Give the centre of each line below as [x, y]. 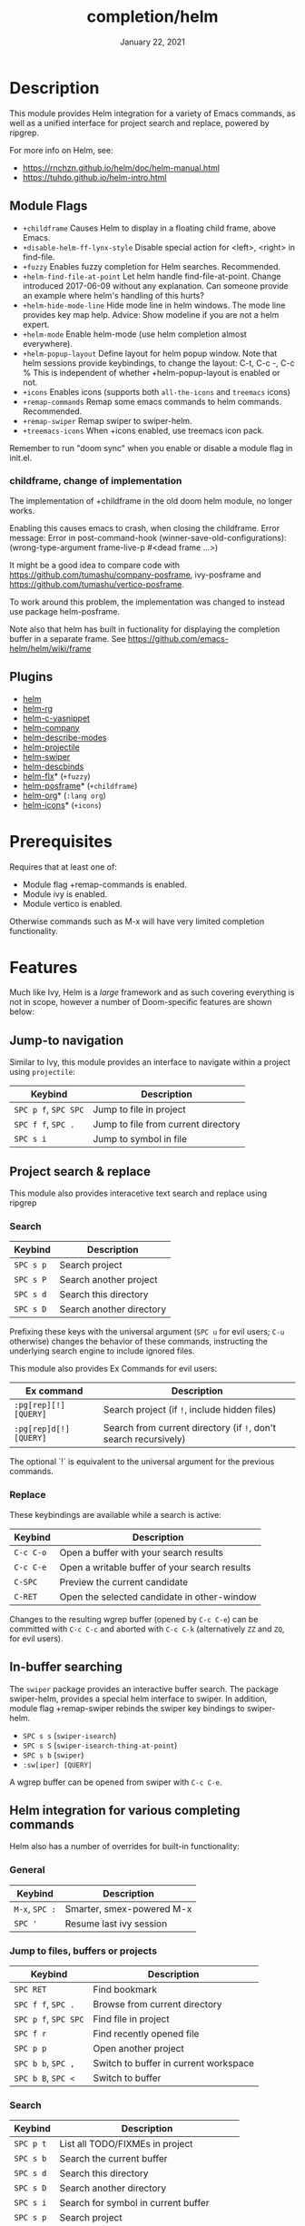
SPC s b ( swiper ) [53, 1755]
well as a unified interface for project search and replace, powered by [139, 123]
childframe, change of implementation [96, 481]
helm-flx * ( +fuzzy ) [56, 776]
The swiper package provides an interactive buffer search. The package [144, 1689]
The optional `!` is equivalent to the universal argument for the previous [142, 1462]
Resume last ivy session [116, 1924]
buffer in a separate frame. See [68, 638]
